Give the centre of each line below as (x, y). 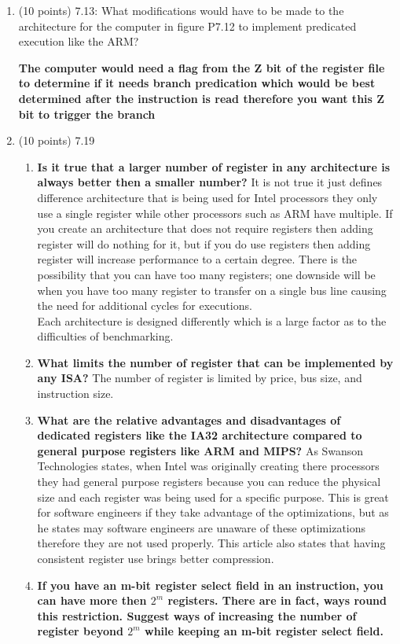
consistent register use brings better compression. (156, 558)
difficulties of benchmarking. (105, 336)
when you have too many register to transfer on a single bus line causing (212, 290)
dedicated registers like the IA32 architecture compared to (200, 435)
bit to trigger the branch (87, 114)
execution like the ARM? (79, 41)
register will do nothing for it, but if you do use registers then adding (204, 243)
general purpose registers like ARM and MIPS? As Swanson (200, 450)
